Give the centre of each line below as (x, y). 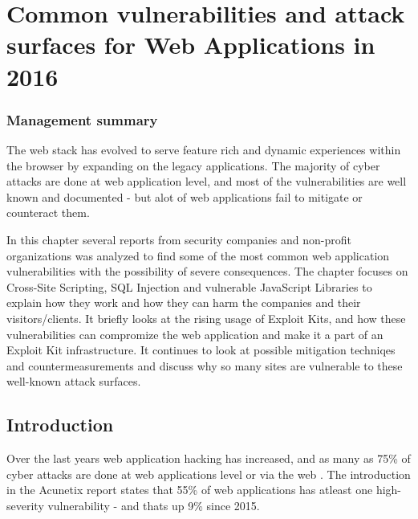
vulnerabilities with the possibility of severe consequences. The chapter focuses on (207, 271)
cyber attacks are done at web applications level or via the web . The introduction (209, 474)
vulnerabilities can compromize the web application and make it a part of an (195, 334)
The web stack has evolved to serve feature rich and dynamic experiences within (204, 149)
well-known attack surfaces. (74, 381)
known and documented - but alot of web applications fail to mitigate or (185, 196)
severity (25, 505)
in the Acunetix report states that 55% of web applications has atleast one (190, 490)
